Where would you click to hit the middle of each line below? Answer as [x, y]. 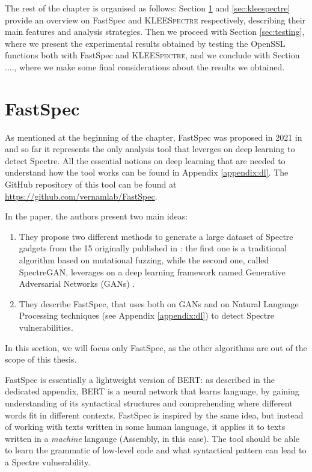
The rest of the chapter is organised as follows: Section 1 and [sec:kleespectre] [148, 8]
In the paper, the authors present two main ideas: [96, 216]
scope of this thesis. [41, 359]
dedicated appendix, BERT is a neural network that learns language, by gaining [152, 391]
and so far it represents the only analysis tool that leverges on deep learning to [150, 149]
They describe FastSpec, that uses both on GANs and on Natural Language [159, 303]
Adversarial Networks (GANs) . [77, 284]
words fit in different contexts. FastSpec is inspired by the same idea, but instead [154, 415]
